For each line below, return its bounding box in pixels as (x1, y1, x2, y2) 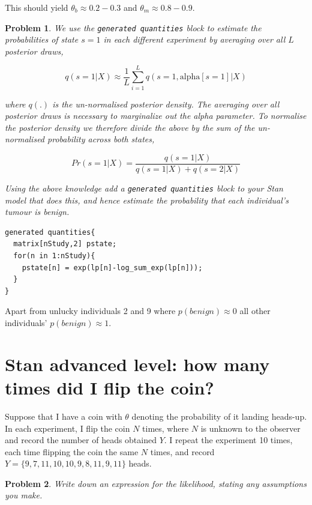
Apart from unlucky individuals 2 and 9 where (5, 304, 176, 317)
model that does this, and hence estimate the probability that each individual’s (5, 193, 289, 206)
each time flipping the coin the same (5, 445, 139, 458)
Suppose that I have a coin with (5, 410, 122, 422)
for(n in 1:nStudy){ (13, 252, 95, 261)
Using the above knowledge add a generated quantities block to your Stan (5, 182, 283, 194)
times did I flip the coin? (5, 375, 214, 399)
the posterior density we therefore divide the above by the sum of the (5, 121, 255, 133)
